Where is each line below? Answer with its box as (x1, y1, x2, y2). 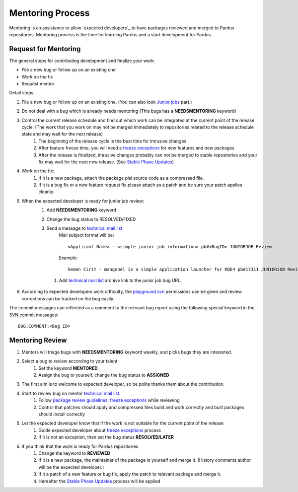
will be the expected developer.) (38, 464, 104, 470)
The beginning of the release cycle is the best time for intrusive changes (38, 138, 187, 144)
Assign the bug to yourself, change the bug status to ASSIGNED (38, 372, 170, 378)
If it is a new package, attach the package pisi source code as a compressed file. (38, 175, 204, 181)
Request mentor (21, 81, 55, 87)
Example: (59, 255, 78, 261)
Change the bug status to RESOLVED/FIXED (46, 216, 136, 222)
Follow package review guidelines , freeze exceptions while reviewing (38, 397, 180, 403)
